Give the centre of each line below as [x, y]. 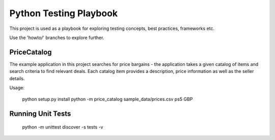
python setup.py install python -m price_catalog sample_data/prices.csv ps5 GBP [107, 99]
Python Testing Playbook [64, 13]
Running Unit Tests [40, 114]
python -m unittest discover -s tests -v [63, 127]
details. [17, 78]
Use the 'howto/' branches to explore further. [57, 38]
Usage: [17, 88]
